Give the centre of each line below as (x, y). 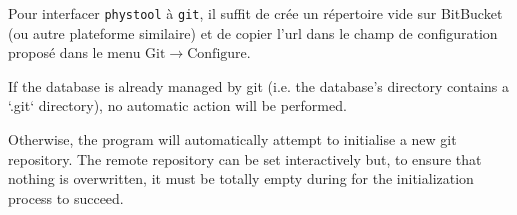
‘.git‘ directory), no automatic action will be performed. (177, 105)
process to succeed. (66, 197)
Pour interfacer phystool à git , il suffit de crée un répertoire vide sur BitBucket (255, 13)
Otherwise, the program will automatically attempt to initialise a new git (232, 139)
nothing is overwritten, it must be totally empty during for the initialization (241, 178)
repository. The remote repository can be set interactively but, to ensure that (245, 158)
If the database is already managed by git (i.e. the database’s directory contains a (258, 85)
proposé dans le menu (74, 52)
